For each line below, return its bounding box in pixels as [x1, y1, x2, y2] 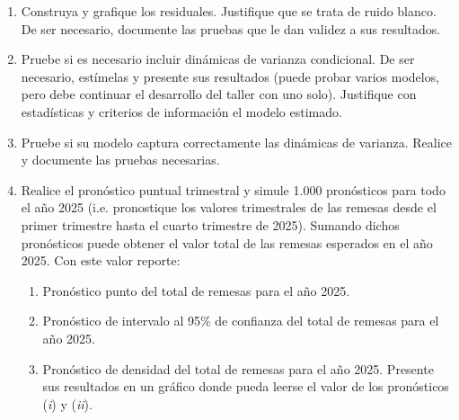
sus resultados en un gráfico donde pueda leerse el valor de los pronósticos [42, 377, 449, 396]
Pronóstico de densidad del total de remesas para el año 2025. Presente [42, 359, 434, 378]
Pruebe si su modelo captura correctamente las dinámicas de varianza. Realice [21, 132, 452, 151]
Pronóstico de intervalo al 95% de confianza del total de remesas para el [42, 311, 439, 330]
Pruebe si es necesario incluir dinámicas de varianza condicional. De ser [21, 49, 415, 68]
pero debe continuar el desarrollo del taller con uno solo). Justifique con [21, 85, 417, 103]
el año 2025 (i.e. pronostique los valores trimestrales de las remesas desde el [21, 198, 437, 217]
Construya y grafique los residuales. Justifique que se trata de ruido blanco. [21, 2, 437, 20]
